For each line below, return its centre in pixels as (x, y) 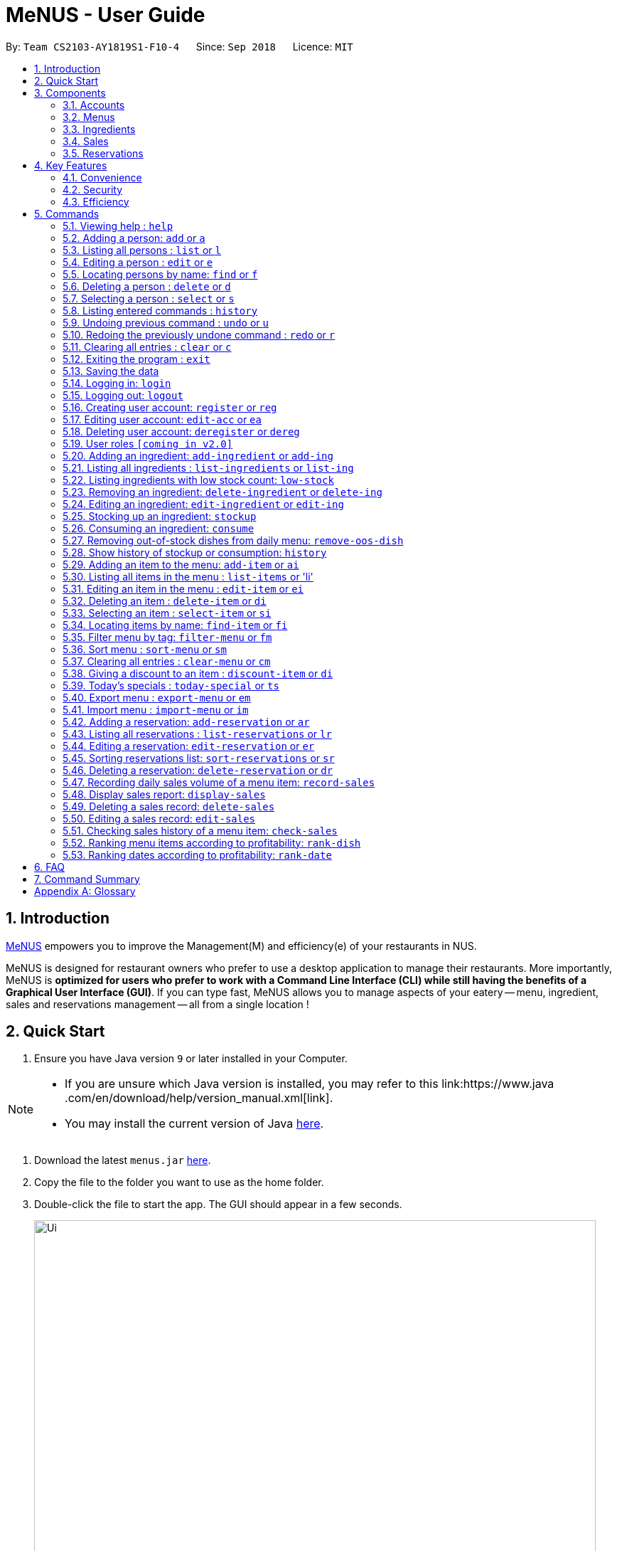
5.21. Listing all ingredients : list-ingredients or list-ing (208, 467)
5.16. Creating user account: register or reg (170, 407)
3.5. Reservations (103, 153)
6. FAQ (50, 867)
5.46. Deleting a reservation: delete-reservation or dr (198, 770)
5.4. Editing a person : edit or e (138, 262)
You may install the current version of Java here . (194, 1124)
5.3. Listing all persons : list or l (142, 250)
